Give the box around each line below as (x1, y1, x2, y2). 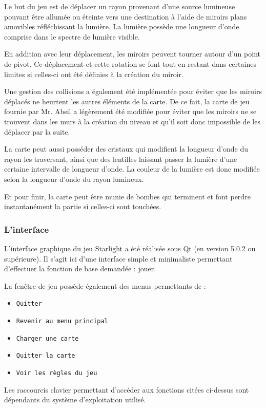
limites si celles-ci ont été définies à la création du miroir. (4, 68, 183, 79)
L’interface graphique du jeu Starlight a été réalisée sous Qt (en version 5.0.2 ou (4, 243, 256, 253)
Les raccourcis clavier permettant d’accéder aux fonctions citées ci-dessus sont (4, 384, 249, 395)
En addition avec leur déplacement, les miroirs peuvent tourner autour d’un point (4, 48, 260, 59)
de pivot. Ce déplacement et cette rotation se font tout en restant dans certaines (4, 58, 256, 69)
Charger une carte (16, 335, 79, 342)
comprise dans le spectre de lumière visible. (4, 31, 140, 42)
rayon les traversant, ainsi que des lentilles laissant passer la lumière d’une (4, 153, 237, 164)
